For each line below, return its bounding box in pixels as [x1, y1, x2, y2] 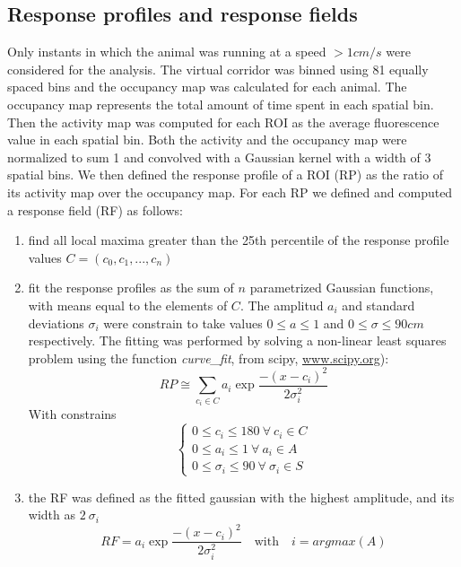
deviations [28, 313, 84, 332]
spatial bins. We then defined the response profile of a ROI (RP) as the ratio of [7, 165, 444, 184]
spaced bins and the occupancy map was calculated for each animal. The [7, 77, 407, 96]
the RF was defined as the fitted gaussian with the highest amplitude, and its [28, 487, 455, 506]
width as [28, 505, 75, 524]
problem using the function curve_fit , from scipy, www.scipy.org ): [28, 348, 389, 367]
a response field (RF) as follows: [7, 200, 183, 219]
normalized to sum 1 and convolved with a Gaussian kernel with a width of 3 [7, 147, 431, 166]
